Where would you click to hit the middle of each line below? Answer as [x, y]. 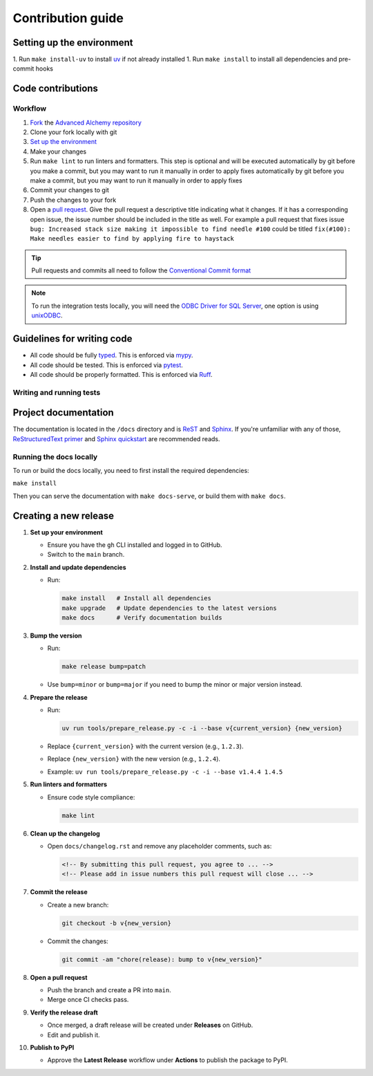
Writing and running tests [57, 392]
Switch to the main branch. [86, 555]
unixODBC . [47, 315]
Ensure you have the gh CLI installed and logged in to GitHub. [135, 545]
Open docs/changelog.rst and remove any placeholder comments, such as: [160, 846]
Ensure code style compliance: [91, 797]
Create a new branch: [78, 905]
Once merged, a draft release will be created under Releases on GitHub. [150, 1025]
